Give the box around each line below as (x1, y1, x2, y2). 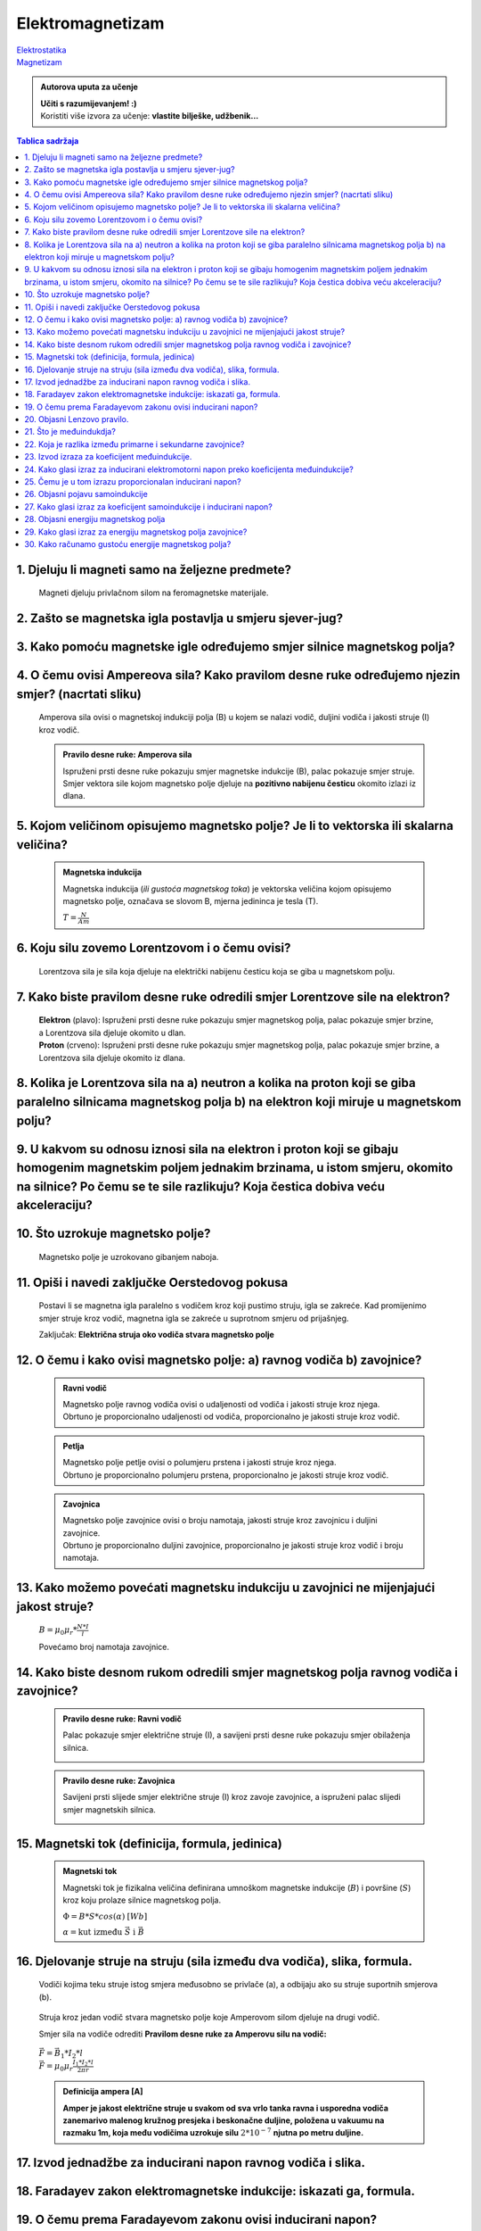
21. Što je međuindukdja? (24, 427, 116, 437)
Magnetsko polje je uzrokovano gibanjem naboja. (38, 1251, 219, 1262)
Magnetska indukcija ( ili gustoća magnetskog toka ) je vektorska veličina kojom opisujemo (62, 883, 392, 894)
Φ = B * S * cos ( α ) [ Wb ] (62, 1912, 148, 1922)
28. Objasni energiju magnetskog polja (24, 514, 166, 525)
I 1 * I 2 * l (72, 2058, 94, 2068)
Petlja (62, 1440, 85, 1451)
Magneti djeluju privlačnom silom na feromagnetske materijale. (38, 587, 269, 598)
